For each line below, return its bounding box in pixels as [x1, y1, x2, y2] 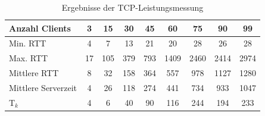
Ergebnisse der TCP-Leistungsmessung [61, 1, 204, 13]
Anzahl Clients [9, 21, 71, 34]
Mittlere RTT [9, 67, 59, 79]
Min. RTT [9, 37, 46, 49]
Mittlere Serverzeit [9, 81, 77, 93]
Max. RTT [9, 52, 48, 64]
